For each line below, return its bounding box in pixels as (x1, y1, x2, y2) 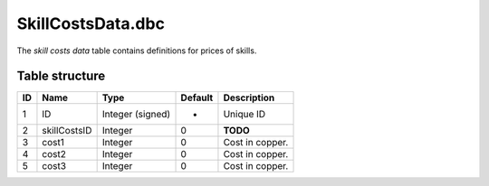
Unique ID (223, 108, 266, 121)
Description (223, 91, 275, 104)
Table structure (16, 69, 106, 84)
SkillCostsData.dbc (16, 14, 165, 33)
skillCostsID (42, 125, 92, 137)
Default (180, 91, 214, 104)
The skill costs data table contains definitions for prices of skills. (16, 45, 257, 56)
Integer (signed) (101, 108, 171, 121)
